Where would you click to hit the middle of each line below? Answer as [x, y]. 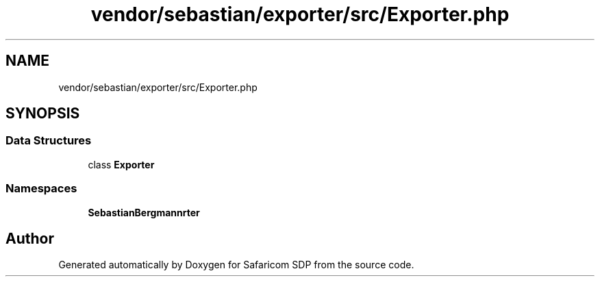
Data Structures [49, 141]
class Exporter [121, 164]
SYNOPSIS [43, 114]
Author [30, 238]
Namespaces [41, 189]
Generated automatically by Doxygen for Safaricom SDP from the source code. [236, 265]
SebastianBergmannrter [144, 212]
